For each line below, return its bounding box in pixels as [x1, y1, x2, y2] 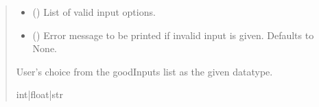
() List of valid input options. [32, 5, 156, 19]
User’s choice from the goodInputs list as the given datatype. [16, 64, 273, 78]
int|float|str [16, 87, 63, 102]
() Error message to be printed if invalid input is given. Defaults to [32, 27, 314, 42]
